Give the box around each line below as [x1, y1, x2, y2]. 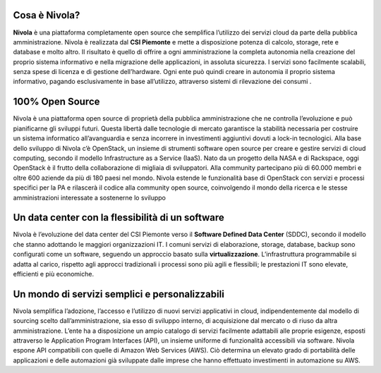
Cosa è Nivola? [13, 9, 80, 21]
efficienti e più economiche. [13, 269, 95, 278]
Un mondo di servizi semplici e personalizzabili [13, 288, 225, 300]
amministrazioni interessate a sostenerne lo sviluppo [13, 193, 166, 202]
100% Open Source [13, 96, 100, 108]
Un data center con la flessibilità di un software [13, 212, 225, 224]
